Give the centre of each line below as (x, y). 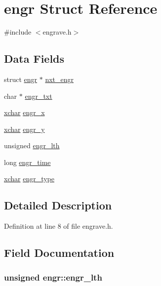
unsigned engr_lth (32, 145)
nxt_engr (60, 79)
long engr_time (27, 162)
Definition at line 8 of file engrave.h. (59, 226)
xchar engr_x (24, 112)
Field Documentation (59, 253)
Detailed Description (58, 205)
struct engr (21, 79)
